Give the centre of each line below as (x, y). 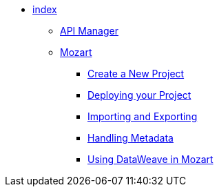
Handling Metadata (131, 138)
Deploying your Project (139, 95)
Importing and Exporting (143, 116)
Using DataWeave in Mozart (150, 159)
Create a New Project (136, 74)
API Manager (89, 31)
